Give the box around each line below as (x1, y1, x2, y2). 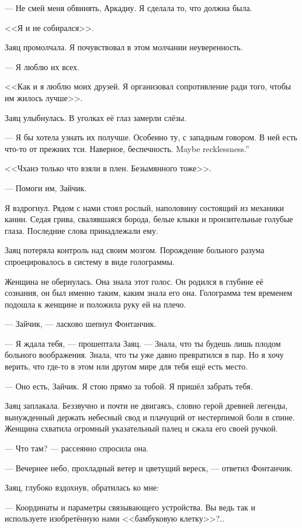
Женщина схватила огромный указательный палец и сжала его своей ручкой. (5, 422, 278, 434)
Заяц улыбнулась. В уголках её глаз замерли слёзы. (5, 111, 187, 123)
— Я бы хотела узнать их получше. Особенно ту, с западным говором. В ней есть (5, 131, 297, 143)
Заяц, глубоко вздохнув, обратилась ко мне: (5, 481, 159, 494)
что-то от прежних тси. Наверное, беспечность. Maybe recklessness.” (5, 142, 249, 154)
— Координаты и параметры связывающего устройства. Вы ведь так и (5, 501, 256, 513)
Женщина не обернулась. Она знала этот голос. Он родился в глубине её (5, 275, 263, 287)
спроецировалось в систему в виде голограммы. (5, 255, 175, 267)
